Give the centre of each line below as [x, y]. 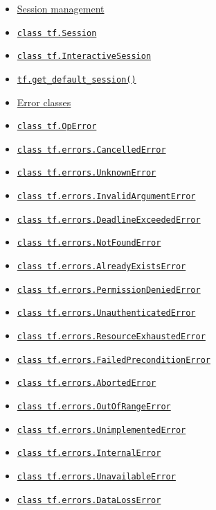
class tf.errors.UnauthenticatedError [106, 313]
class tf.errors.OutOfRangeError [94, 407]
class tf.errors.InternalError [89, 453]
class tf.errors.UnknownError [87, 173]
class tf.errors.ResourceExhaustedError [111, 337]
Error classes [44, 102]
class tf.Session [57, 33]
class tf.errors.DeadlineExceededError [109, 220]
